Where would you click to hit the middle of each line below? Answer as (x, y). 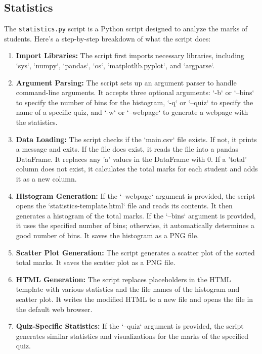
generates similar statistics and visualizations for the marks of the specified (132, 336)
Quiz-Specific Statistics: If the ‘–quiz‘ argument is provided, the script (130, 326)
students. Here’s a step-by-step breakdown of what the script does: (107, 38)
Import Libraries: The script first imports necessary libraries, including (130, 55)
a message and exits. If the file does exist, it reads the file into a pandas (127, 149)
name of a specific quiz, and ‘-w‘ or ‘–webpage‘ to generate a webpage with (132, 112)
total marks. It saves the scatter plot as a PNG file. (96, 262)
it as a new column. (46, 178)
